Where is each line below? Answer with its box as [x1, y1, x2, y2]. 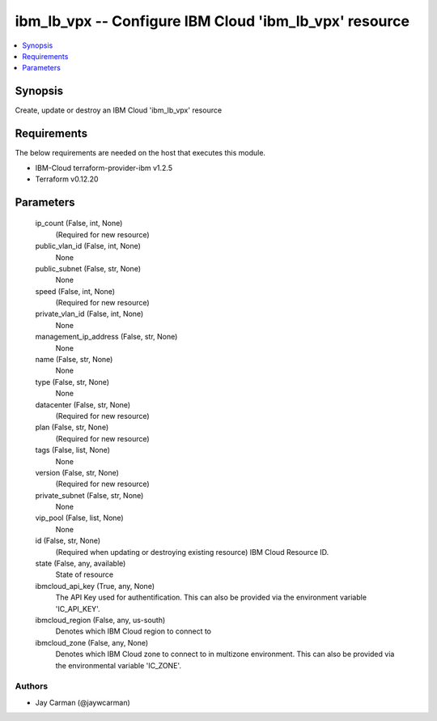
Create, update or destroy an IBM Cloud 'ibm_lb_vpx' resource [15, 105, 223, 115]
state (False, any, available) [35, 559, 126, 569]
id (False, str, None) [35, 535, 101, 546]
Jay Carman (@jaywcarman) [35, 698, 131, 707]
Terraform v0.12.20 [35, 174, 99, 184]
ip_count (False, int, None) [35, 219, 123, 228]
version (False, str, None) [35, 467, 119, 477]
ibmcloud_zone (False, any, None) [35, 638, 149, 647]
